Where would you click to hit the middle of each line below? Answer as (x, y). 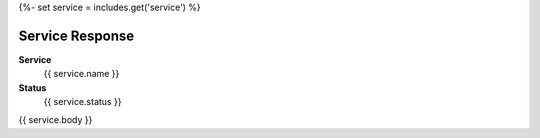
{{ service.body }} (55, 120)
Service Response (76, 35)
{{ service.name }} (81, 74)
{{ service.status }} (82, 102)
